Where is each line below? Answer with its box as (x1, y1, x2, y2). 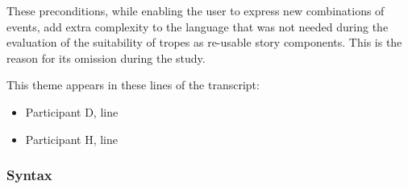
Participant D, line (25, 103, 119, 120)
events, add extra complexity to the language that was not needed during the (6, 18, 389, 35)
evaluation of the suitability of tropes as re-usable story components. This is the (6, 34, 402, 51)
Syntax (6, 165, 52, 185)
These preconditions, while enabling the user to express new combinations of (6, 2, 385, 18)
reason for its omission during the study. (6, 49, 206, 66)
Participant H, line (25, 130, 118, 147)
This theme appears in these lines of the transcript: (6, 76, 260, 93)
